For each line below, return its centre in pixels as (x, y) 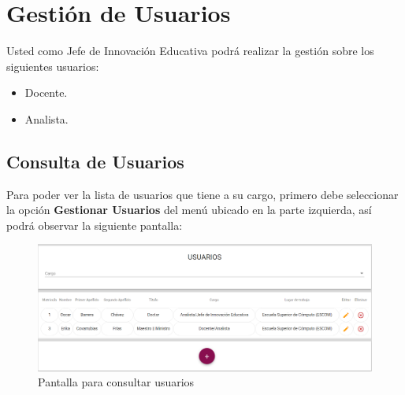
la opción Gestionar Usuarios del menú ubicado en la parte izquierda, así (189, 210)
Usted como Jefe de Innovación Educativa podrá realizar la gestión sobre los (190, 51)
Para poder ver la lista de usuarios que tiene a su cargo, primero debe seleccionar (202, 194)
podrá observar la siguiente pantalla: (95, 225)
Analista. (46, 118)
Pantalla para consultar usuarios (116, 382)
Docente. (46, 92)
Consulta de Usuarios (95, 161)
